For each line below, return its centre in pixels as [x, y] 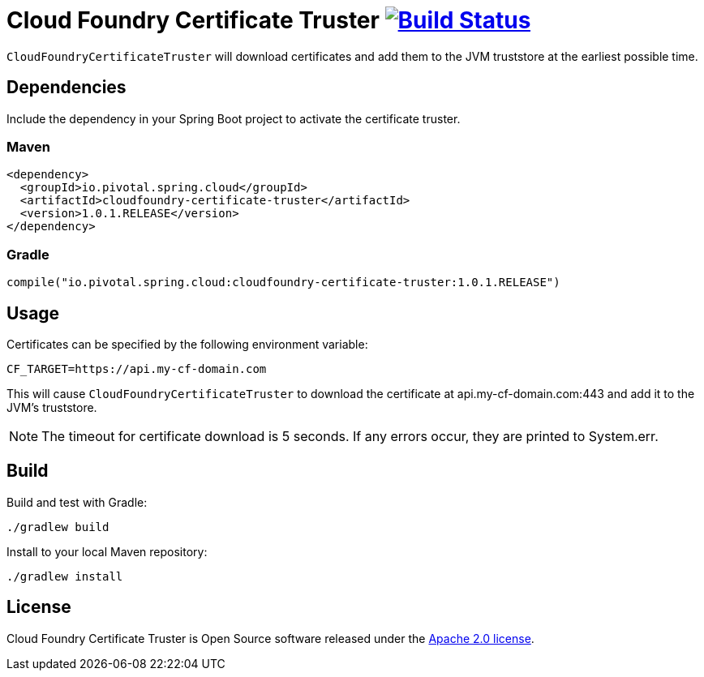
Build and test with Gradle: [77, 502]
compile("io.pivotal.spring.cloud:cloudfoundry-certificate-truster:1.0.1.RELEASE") [283, 283]
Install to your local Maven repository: [107, 551]
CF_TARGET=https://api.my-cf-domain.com [137, 368]
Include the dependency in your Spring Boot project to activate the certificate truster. [234, 118]
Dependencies [67, 88]
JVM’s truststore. [52, 407]
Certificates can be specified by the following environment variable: [187, 344]
